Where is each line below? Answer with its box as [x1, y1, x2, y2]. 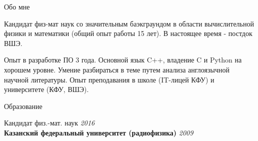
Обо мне [4, 1, 30, 11]
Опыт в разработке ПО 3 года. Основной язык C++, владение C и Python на [4, 54, 242, 65]
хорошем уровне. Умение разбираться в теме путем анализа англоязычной [4, 64, 229, 74]
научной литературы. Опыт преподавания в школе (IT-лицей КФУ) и [4, 74, 214, 84]
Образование [4, 100, 42, 111]
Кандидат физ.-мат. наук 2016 [4, 117, 95, 128]
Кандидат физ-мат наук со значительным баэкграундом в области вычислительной [4, 18, 254, 28]
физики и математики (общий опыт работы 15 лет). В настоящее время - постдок [4, 28, 252, 38]
